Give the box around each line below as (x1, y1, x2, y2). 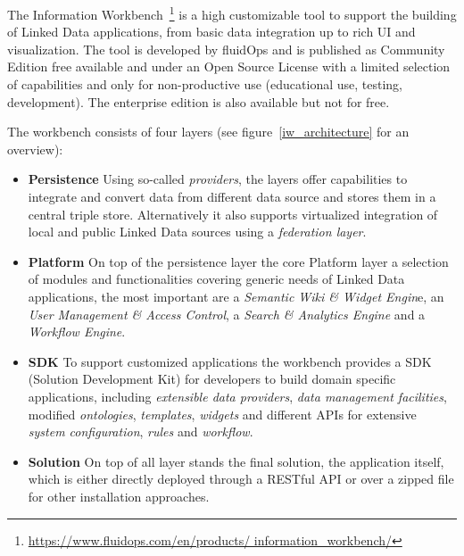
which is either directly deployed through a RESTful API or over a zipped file (28, 469, 454, 488)
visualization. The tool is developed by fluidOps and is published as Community (7, 39, 445, 58)
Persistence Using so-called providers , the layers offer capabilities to (28, 170, 408, 188)
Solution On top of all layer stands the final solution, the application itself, (28, 452, 444, 470)
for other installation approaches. (28, 486, 210, 505)
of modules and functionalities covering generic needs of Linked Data (28, 270, 405, 288)
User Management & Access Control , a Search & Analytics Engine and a (28, 304, 426, 323)
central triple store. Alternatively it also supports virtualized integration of (28, 204, 438, 223)
